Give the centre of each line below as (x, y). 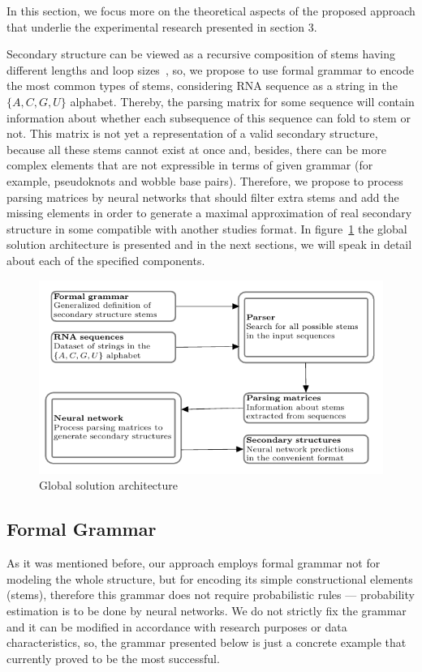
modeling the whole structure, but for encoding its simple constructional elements (210, 578)
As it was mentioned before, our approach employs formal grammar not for (194, 563)
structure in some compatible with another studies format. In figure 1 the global (207, 228)
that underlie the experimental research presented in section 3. (162, 26)
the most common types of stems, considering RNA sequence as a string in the (202, 86)
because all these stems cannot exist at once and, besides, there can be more (196, 149)
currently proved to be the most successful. (113, 658)
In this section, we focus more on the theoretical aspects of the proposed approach (211, 11)
